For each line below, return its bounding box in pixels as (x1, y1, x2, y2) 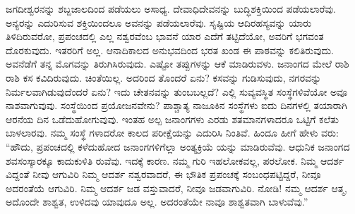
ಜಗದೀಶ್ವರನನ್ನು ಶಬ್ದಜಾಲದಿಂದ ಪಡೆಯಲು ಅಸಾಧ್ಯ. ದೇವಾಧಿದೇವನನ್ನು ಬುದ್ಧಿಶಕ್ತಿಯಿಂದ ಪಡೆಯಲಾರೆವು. (6, 1, 336, 15)
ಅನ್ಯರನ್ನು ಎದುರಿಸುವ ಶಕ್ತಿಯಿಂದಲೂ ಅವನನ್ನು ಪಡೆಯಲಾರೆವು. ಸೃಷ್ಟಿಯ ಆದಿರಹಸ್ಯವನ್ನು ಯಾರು (6, 15, 312, 30)
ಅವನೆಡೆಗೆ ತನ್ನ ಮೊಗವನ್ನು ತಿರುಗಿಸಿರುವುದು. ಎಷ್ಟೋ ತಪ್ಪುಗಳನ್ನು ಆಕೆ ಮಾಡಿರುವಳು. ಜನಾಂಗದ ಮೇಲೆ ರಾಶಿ (6, 56, 349, 71)
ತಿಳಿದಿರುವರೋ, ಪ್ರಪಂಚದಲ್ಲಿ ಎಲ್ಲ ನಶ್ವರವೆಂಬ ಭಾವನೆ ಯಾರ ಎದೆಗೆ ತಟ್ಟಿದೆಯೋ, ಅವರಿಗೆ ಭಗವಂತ (6, 29, 324, 44)
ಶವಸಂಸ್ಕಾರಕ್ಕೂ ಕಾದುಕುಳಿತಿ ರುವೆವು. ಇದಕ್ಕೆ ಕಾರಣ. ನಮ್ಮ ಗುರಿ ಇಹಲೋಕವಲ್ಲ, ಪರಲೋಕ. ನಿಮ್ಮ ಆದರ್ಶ (6, 153, 344, 168)
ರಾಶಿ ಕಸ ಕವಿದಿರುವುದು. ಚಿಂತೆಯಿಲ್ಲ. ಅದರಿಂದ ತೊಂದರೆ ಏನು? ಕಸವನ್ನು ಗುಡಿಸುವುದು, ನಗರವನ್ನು (6, 70, 322, 84)
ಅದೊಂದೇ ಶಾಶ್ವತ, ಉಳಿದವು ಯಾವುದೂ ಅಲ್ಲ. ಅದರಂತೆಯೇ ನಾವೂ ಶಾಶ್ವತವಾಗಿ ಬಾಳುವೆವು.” (6, 194, 308, 209)
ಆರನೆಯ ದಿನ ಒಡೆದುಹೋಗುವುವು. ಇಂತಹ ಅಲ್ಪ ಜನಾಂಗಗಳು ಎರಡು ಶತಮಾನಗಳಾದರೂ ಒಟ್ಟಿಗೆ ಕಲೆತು (6, 111, 339, 126)
